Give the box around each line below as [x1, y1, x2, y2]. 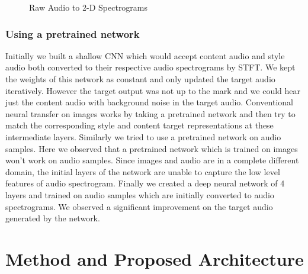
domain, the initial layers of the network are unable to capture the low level [5, 165, 280, 178]
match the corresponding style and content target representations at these [5, 119, 274, 131]
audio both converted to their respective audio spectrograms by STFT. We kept [5, 61, 296, 73]
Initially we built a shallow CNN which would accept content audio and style [5, 49, 285, 62]
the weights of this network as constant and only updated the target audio [5, 73, 275, 85]
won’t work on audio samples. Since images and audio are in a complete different [5, 154, 299, 166]
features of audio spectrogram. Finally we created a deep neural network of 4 [5, 177, 285, 189]
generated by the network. [5, 212, 100, 224]
